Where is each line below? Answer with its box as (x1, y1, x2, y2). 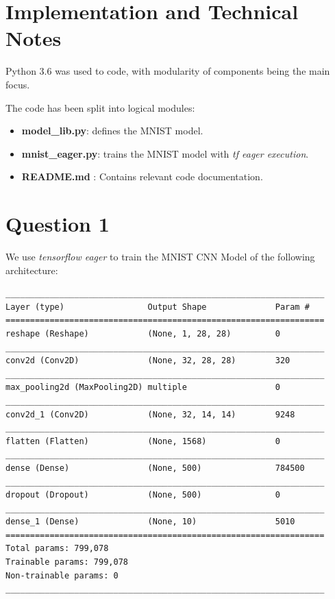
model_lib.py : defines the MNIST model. (21, 123, 203, 138)
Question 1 (5, 210, 110, 238)
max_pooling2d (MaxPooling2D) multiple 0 (5, 382, 280, 393)
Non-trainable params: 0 (5, 570, 119, 580)
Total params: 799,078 (5, 543, 109, 554)
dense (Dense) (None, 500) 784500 (5, 463, 305, 473)
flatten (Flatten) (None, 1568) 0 (5, 436, 280, 446)
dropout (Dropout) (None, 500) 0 (5, 490, 280, 500)
